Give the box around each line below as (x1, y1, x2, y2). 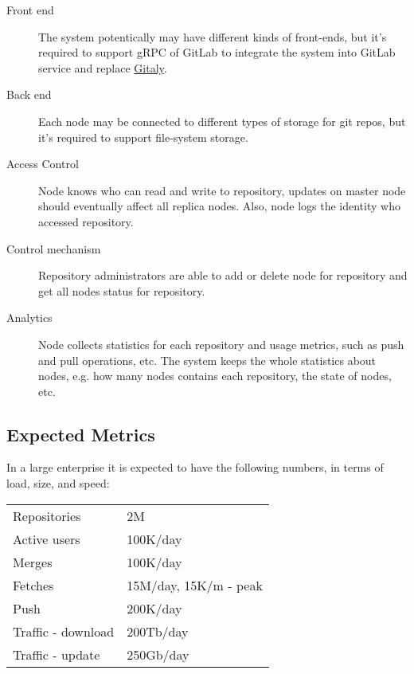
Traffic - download (13, 621, 115, 641)
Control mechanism (6, 240, 101, 257)
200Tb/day (127, 621, 189, 641)
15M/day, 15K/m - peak (127, 575, 263, 594)
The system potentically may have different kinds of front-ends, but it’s (38, 28, 387, 45)
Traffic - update (13, 645, 100, 664)
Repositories (13, 506, 81, 525)
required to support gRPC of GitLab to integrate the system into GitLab (38, 44, 396, 61)
